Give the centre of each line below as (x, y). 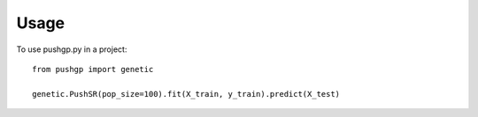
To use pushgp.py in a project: (72, 49)
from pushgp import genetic (93, 69)
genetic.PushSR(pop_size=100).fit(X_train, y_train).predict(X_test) (186, 94)
